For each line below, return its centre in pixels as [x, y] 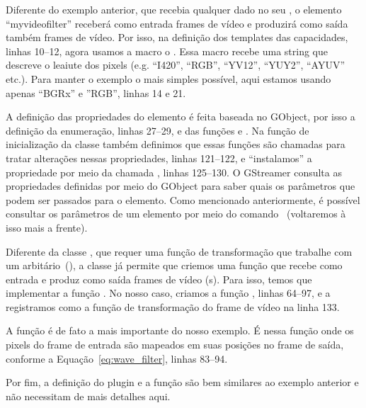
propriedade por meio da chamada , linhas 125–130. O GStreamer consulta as [174, 172]
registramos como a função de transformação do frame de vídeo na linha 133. [173, 306]
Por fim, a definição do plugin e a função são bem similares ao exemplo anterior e [182, 382]
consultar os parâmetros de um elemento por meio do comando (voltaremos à [176, 214]
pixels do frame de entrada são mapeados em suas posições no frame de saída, [175, 345]
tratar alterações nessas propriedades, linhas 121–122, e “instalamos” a [159, 158]
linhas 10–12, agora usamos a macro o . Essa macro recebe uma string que [167, 51]
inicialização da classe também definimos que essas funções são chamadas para [176, 144]
